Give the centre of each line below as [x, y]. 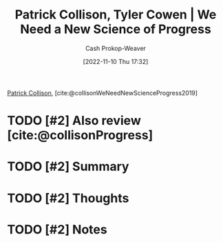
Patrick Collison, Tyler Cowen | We [116, 15]
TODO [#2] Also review [74, 121]
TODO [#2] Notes [57, 229]
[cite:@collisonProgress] [80, 136]
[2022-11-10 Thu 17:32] [116, 61]
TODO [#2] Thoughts [68, 198]
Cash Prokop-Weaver [116, 48]
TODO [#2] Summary [68, 166]
